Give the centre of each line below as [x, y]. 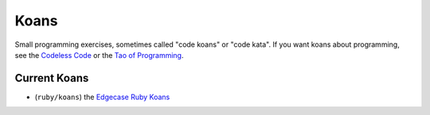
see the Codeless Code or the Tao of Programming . [99, 55]
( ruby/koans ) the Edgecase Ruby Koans [102, 97]
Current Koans [52, 78]
